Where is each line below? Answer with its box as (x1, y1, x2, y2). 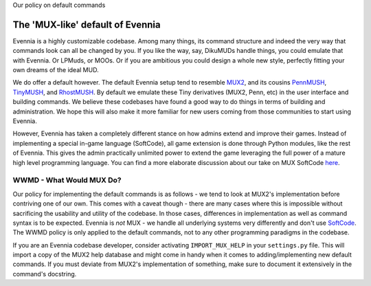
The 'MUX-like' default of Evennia (12, 19, 161, 30)
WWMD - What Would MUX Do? (12, 175, 122, 185)
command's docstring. (12, 269, 77, 278)
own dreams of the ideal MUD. (12, 66, 99, 74)
